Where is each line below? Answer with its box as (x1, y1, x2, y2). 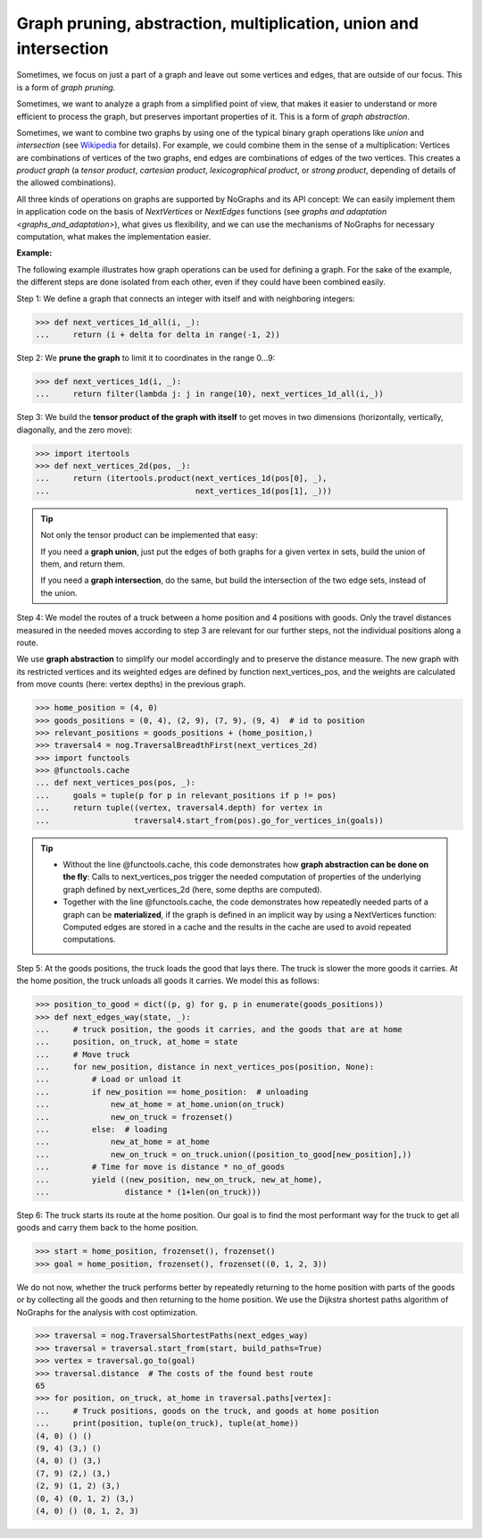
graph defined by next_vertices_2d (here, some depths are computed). (62, 884, 323, 895)
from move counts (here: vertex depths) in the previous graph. (16, 679, 245, 690)
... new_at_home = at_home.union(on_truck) (35, 1099, 286, 1110)
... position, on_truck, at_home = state (35, 1037, 238, 1047)
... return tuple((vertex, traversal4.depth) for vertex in (35, 803, 323, 813)
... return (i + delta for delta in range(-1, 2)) (35, 329, 280, 340)
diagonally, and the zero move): (16, 424, 133, 435)
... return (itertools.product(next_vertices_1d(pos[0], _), (35, 474, 328, 483)
